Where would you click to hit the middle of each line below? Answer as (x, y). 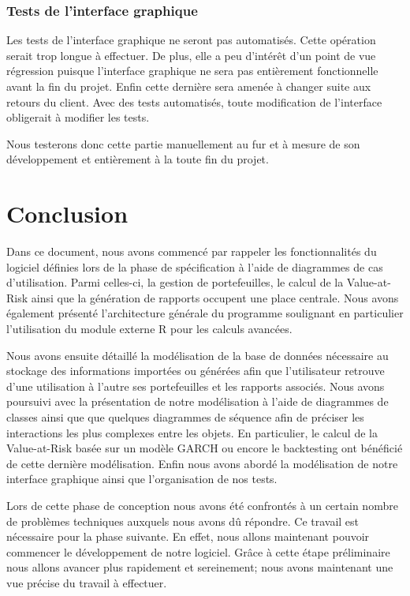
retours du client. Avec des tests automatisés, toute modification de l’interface (194, 101)
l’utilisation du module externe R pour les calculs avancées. (149, 329)
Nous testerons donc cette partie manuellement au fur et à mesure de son (183, 143)
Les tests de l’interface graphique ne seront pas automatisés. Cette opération (191, 40)
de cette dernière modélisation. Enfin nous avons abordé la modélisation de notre (202, 463)
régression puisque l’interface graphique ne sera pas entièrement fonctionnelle (192, 71)
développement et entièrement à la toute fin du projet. (138, 159)
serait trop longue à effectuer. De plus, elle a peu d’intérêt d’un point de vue (191, 55)
